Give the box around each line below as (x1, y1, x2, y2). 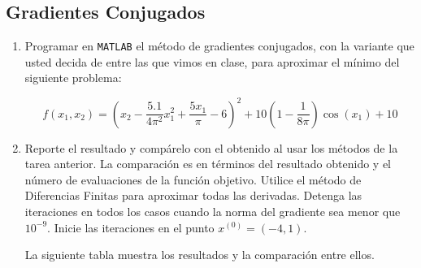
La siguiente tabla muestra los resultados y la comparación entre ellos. (24, 246, 375, 263)
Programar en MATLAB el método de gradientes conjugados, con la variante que (24, 37, 414, 54)
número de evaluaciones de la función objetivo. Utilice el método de (24, 171, 362, 188)
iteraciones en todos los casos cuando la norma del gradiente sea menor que (24, 202, 401, 219)
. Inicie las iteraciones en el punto (47, 218, 215, 236)
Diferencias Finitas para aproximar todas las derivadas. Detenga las (24, 187, 362, 204)
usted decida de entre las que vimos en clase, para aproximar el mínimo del (24, 53, 400, 70)
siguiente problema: (24, 69, 122, 86)
